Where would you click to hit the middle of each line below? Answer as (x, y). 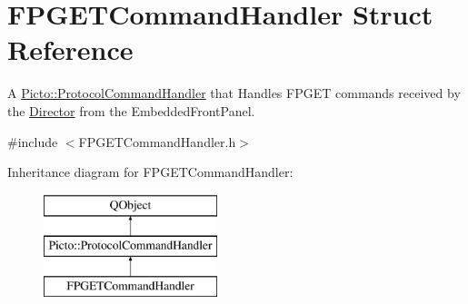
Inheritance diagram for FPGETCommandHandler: (150, 172)
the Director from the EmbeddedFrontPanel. (131, 110)
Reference (70, 49)
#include (33, 141)
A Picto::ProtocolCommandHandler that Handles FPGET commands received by (234, 93)
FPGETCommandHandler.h (157, 141)
